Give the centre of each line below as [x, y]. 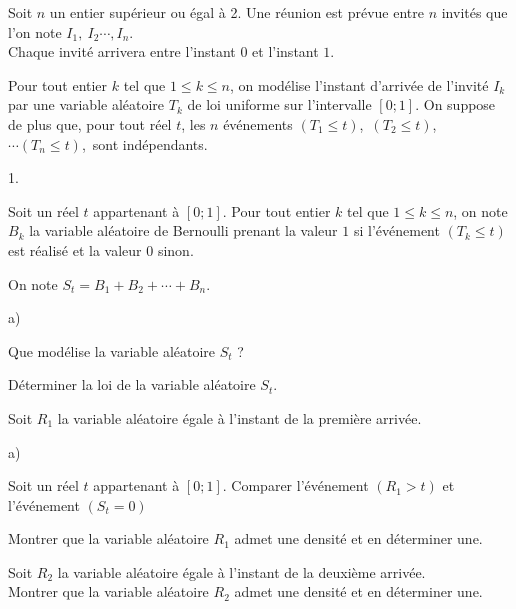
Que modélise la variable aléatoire [112, 350]
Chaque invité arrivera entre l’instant [122, 51]
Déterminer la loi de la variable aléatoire [132, 384]
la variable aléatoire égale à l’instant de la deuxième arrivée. [241, 571]
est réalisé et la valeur [75, 249]
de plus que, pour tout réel [90, 123]
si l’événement [396, 230]
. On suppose [455, 104]
